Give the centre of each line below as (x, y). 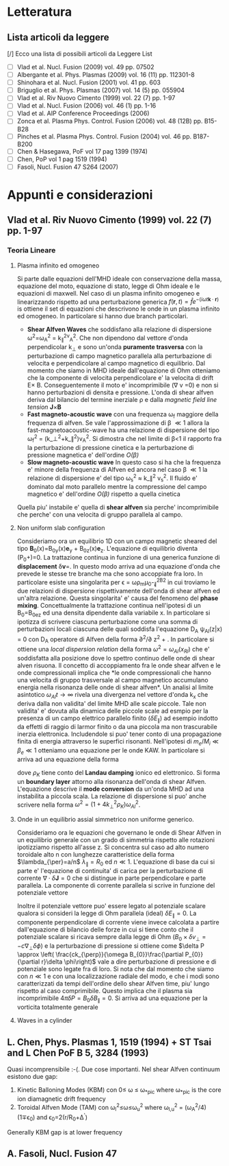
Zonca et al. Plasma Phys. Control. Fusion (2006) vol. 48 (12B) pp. (110, 121)
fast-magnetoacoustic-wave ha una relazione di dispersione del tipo (123, 430)
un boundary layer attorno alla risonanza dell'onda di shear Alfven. (111, 781)
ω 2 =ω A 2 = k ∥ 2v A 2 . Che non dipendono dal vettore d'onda (107, 338)
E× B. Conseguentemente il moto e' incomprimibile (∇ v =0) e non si (123, 385)
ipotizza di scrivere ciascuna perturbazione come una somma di (107, 622)
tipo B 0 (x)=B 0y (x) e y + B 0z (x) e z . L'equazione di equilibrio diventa (107, 549)
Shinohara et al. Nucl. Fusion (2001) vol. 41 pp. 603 (89, 82)
